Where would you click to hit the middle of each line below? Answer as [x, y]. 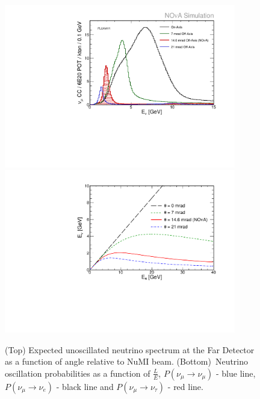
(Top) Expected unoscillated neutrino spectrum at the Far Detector [130, 349]
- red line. [185, 386]
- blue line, [236, 373]
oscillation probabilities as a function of [78, 373]
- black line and [85, 386]
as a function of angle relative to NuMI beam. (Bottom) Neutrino [127, 361]
